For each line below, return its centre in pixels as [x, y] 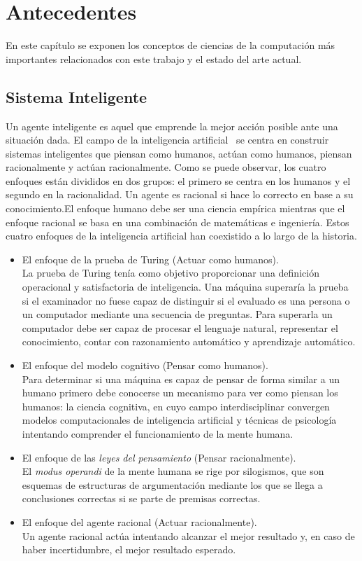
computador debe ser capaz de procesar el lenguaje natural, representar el [180, 327]
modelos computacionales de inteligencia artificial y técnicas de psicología [179, 420]
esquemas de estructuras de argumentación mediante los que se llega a [172, 484]
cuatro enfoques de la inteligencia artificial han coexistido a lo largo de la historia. [181, 236]
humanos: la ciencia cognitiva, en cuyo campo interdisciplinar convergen [176, 406]
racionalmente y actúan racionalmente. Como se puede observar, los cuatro [166, 167]
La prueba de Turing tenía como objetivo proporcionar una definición [171, 273]
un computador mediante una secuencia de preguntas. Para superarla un [177, 314]
